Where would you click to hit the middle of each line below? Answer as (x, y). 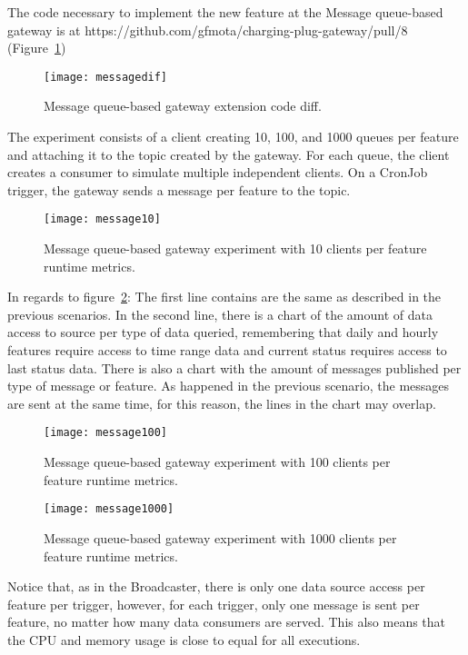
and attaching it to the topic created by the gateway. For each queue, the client (229, 154)
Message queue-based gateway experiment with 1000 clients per (220, 537)
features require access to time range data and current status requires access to (227, 350)
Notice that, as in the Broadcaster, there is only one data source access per (216, 586)
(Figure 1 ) (37, 48)
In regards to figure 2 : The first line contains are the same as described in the (224, 297)
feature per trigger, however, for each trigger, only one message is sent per (214, 604)
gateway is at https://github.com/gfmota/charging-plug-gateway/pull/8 (208, 30)
